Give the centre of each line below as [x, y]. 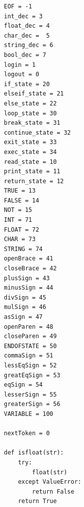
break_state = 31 [32, 123]
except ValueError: [50, 482]
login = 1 [20, 65]
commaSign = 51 [29, 356]
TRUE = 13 [20, 191]
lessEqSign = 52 [30, 365]
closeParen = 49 [30, 336]
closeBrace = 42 [30, 269]
